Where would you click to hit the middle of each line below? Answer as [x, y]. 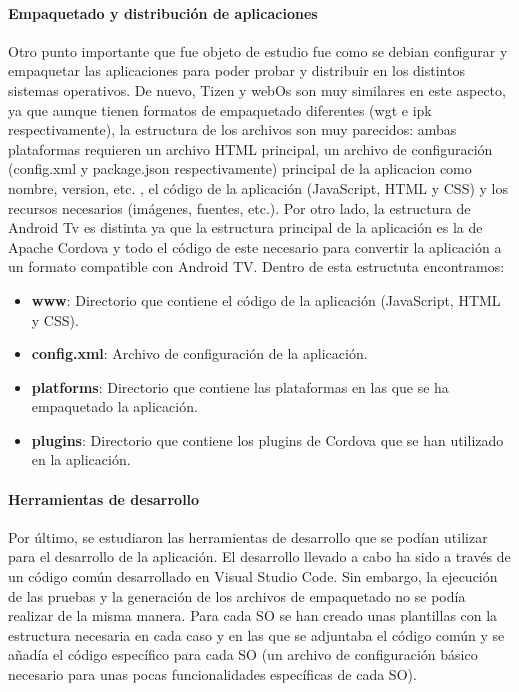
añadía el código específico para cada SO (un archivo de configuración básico [243, 654]
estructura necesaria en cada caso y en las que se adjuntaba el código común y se [256, 634]
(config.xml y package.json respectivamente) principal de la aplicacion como [240, 168]
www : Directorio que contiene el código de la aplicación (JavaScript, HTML [266, 299]
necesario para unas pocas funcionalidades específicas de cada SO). [212, 674]
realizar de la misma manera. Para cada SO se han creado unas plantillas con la [253, 615]
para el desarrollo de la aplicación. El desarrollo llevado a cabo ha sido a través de [259, 556]
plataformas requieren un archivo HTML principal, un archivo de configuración [250, 148]
